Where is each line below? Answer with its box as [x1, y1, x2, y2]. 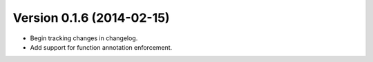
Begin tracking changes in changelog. [30, 34, 138, 42]
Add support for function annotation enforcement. [30, 43, 173, 51]
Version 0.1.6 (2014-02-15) [12, 10, 170, 25]
